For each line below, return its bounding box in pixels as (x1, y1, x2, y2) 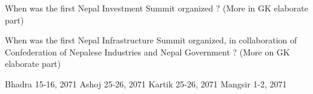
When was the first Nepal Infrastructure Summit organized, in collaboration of (5, 34, 297, 46)
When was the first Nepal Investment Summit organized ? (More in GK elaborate (5, 2, 308, 14)
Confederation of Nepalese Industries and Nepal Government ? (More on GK (5, 45, 290, 58)
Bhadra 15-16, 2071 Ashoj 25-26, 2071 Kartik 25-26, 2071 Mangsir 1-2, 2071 (5, 77, 287, 90)
